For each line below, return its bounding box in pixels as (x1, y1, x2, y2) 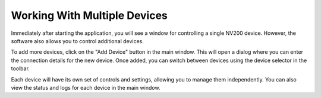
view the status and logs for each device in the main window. (11, 84, 160, 91)
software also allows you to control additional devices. (11, 37, 144, 44)
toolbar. (11, 65, 30, 72)
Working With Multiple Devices (11, 9, 168, 22)
